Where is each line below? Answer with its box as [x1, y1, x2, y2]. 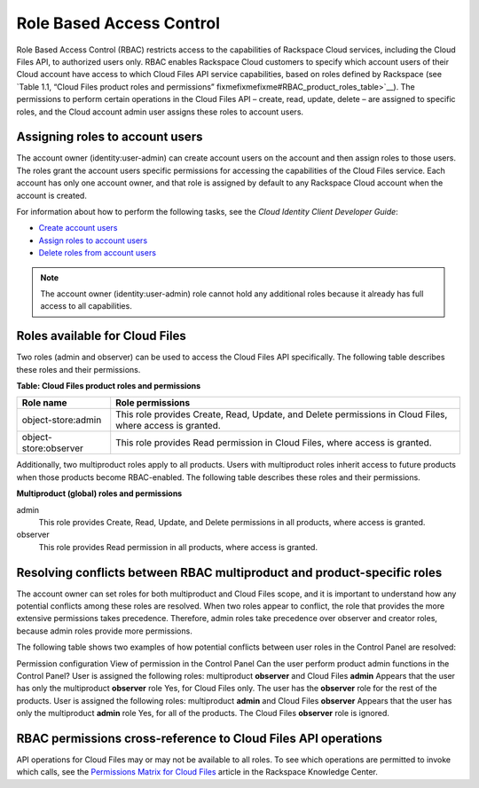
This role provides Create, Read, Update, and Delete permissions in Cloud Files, [115, 408, 448, 421]
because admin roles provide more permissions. [16, 626, 192, 636]
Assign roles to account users [38, 235, 148, 246]
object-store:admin [21, 414, 102, 426]
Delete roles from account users [38, 248, 157, 258]
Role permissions [115, 397, 191, 409]
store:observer [21, 442, 84, 454]
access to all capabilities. [40, 301, 132, 311]
